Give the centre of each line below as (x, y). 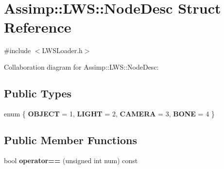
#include (17, 50)
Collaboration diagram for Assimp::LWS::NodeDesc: (81, 66)
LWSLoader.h (62, 50)
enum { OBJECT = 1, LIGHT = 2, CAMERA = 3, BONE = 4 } (109, 113)
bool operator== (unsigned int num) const (71, 160)
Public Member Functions (70, 140)
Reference (38, 27)
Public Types (38, 93)
